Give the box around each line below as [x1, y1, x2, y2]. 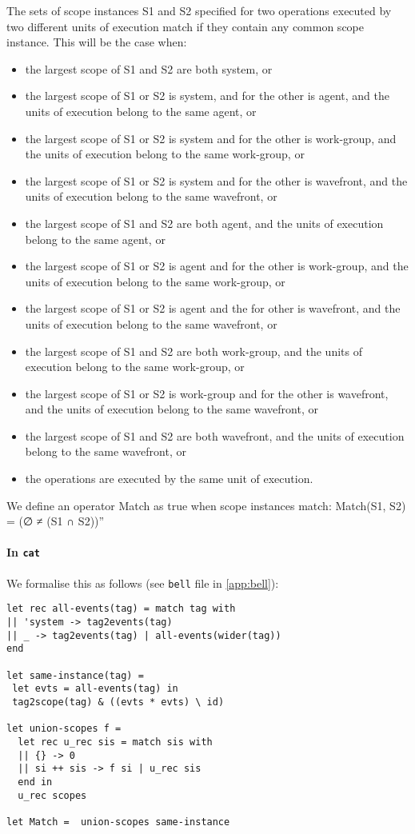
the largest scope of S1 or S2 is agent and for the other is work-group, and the [25, 257, 409, 274]
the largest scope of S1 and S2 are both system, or [25, 60, 273, 77]
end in [18, 776, 53, 788]
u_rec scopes [18, 789, 87, 801]
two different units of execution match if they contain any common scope [6, 18, 364, 34]
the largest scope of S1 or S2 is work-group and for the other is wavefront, [25, 385, 389, 401]
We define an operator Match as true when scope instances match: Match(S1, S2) [6, 497, 406, 513]
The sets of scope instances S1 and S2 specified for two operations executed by [6, 2, 392, 18]
